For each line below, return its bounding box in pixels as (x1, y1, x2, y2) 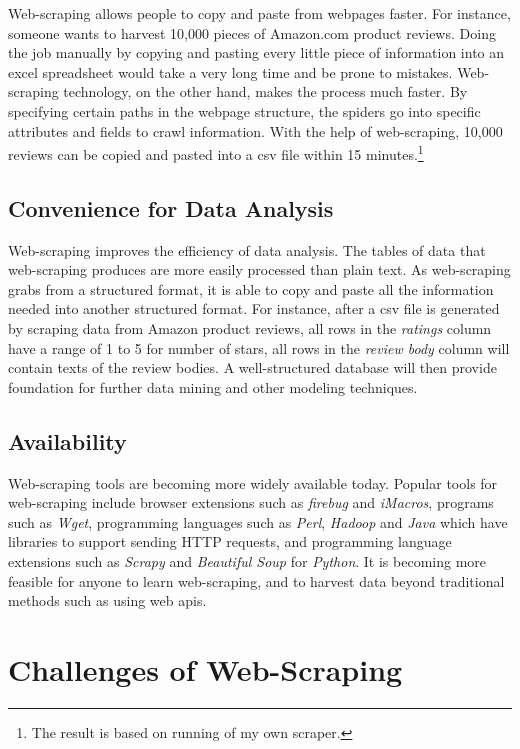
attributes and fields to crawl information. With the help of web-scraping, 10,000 (8, 120, 503, 141)
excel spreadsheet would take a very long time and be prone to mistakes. (8, 61, 453, 82)
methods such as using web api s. (8, 590, 207, 611)
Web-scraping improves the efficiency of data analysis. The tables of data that (8, 239, 486, 260)
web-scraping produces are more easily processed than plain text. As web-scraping (8, 259, 511, 280)
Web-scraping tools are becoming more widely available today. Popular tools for (8, 472, 498, 493)
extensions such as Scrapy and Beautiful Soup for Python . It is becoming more (8, 550, 487, 571)
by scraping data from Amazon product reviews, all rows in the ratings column (8, 317, 492, 338)
